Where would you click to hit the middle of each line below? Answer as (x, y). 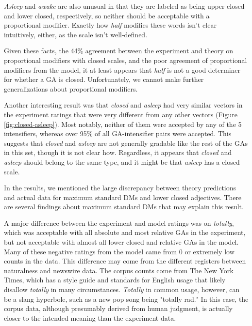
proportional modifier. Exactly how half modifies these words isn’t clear (110, 25)
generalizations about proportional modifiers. (71, 88)
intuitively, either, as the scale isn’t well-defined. (76, 34)
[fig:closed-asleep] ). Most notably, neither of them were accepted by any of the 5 (123, 124)
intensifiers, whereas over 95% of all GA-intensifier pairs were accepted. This (118, 133)
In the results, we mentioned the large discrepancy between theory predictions (120, 188)
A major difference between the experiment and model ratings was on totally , (119, 223)
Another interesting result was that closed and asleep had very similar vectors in (123, 105)
